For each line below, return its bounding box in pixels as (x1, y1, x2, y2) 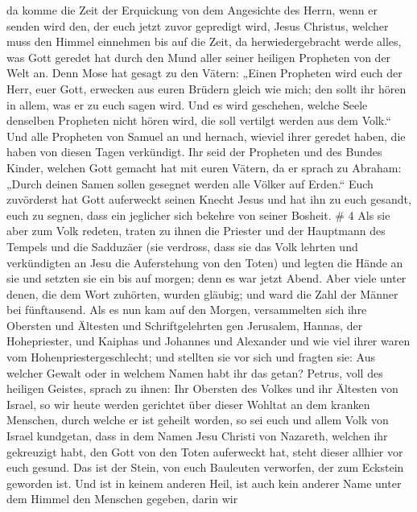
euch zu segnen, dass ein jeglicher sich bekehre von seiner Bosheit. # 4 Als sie (6, 206, 390, 223)
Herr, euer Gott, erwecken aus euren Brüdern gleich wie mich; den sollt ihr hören (6, 80, 407, 97)
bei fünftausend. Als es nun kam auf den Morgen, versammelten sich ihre (6, 301, 367, 318)
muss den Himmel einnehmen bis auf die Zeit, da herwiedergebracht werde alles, (6, 33, 402, 50)
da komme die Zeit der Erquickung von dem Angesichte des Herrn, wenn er (6, 2, 378, 18)
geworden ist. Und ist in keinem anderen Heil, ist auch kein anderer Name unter (6, 474, 402, 491)
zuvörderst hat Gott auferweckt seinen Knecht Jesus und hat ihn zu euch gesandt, (6, 191, 411, 208)
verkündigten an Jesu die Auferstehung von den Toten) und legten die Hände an (6, 254, 403, 270)
